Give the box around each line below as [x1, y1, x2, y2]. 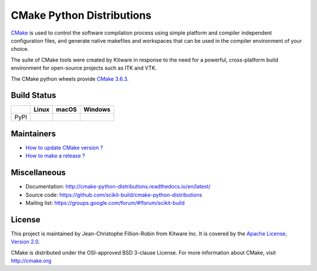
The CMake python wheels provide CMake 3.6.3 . [11, 75, 129, 82]
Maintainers [11, 129, 56, 139]
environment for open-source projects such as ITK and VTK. [11, 64, 157, 71]
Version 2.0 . [11, 238, 41, 245]
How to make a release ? [25, 152, 85, 159]
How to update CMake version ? [25, 144, 103, 151]
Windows [83, 105, 111, 114]
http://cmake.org [11, 258, 52, 265]
